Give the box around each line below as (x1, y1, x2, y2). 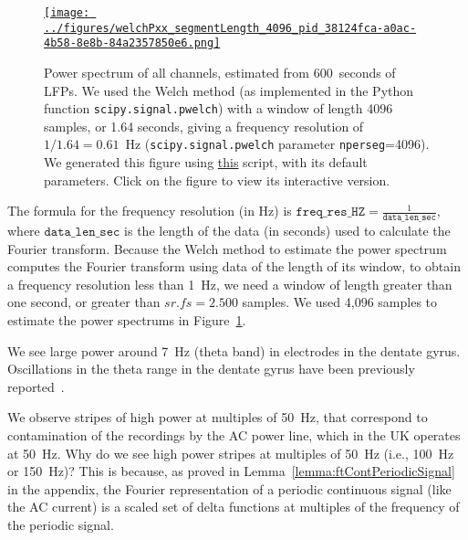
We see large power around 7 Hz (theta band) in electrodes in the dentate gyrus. (7, 341, 461, 360)
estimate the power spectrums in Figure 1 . (7, 311, 246, 330)
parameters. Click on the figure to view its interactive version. (44, 170, 390, 189)
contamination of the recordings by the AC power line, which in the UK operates (7, 426, 461, 445)
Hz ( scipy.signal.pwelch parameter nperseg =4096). (125, 134, 430, 154)
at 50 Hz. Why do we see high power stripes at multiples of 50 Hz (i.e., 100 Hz (7, 443, 454, 462)
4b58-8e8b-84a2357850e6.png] (44, 37, 221, 50)
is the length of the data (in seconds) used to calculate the (124, 221, 451, 240)
